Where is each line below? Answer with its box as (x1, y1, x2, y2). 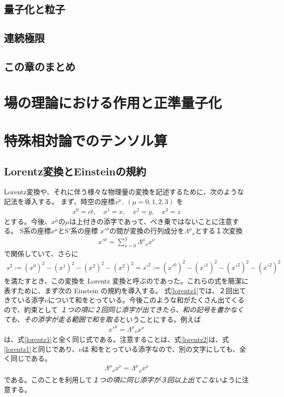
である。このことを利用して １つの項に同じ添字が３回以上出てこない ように (4, 374, 242, 384)
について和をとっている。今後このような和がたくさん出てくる (48, 295, 245, 305)
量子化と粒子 (4, 1, 65, 17)
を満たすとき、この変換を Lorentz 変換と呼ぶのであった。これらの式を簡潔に (4, 276, 248, 286)
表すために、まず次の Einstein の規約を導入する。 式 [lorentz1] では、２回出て (4, 285, 247, 295)
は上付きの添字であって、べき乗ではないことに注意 (69, 216, 232, 226)
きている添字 (4, 295, 45, 305)
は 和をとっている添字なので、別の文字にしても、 (82, 343, 240, 354)
